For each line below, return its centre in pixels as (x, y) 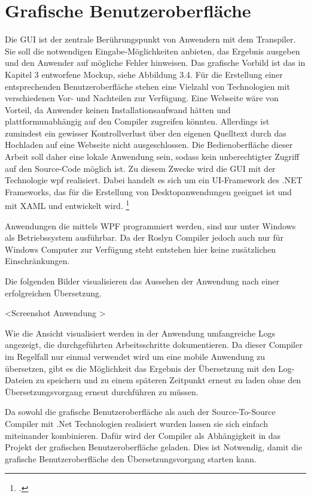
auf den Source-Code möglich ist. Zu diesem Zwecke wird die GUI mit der (140, 168)
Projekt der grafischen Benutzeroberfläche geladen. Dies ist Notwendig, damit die (154, 447)
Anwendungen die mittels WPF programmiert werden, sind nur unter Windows (150, 225)
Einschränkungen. (37, 261)
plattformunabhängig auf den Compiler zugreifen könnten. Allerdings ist (137, 121)
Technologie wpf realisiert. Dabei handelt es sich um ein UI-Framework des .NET (154, 180)
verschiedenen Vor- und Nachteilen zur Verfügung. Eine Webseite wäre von (142, 98)
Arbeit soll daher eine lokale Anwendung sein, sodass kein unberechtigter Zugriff (152, 157)
